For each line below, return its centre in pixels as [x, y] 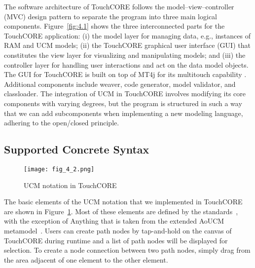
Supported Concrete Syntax [77, 149]
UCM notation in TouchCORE [70, 185]
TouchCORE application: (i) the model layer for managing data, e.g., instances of [127, 35]
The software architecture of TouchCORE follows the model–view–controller [119, 6]
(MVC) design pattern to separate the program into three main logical [111, 16]
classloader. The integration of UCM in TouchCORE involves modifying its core [125, 94]
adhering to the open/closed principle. [62, 123]
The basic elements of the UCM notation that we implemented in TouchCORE [123, 202]
